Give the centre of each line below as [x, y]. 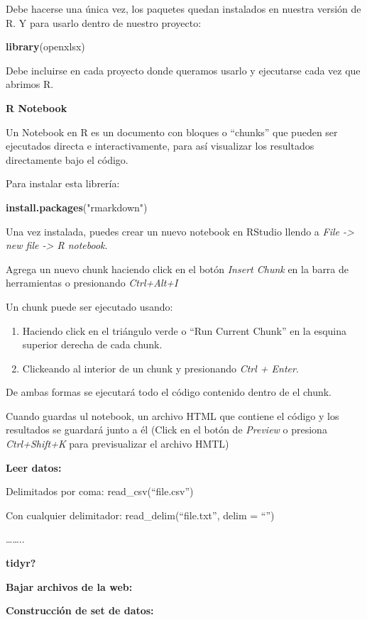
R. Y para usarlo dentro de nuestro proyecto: [104, 22]
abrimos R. [30, 84]
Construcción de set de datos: [80, 610]
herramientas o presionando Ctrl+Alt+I [92, 283]
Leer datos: [34, 467]
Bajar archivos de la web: [69, 586]
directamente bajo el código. [67, 159]
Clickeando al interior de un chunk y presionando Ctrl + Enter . [160, 368]
